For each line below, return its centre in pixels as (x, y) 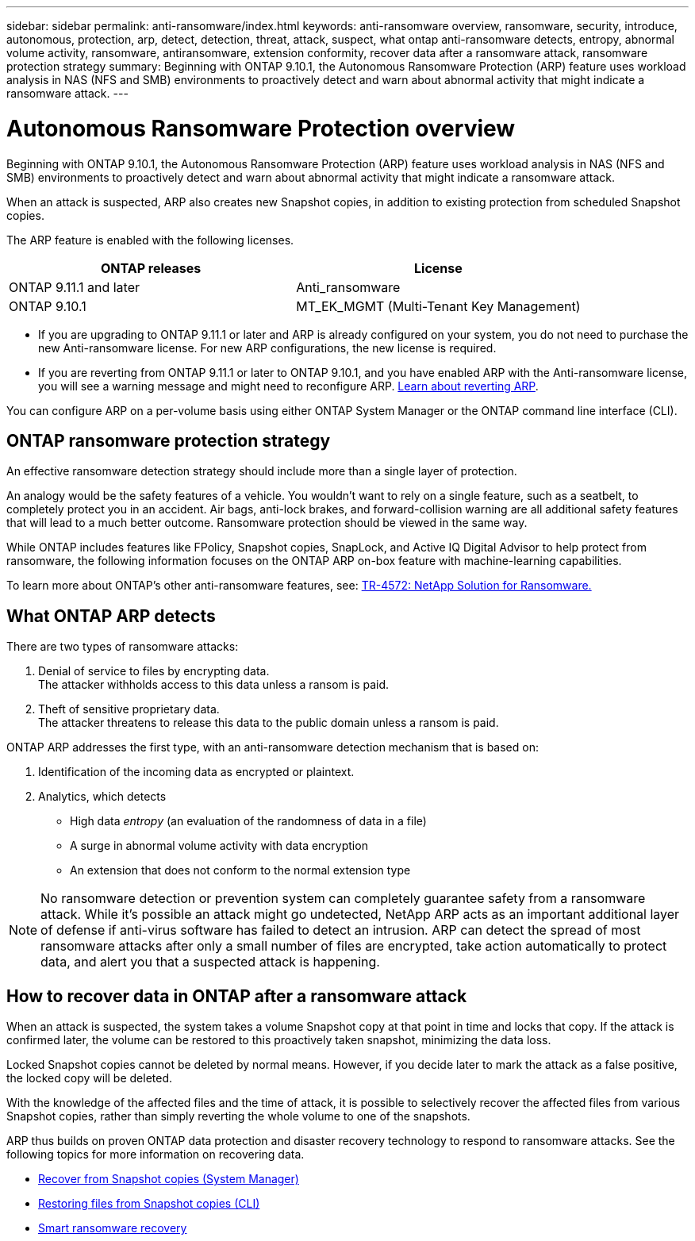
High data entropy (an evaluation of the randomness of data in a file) (248, 821)
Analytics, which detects (102, 797)
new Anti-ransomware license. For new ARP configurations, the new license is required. (267, 348)
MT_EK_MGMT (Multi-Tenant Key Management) (438, 306)
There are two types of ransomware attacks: (123, 647)
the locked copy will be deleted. (90, 1078)
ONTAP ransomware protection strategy (169, 440)
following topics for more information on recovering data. (156, 1155)
